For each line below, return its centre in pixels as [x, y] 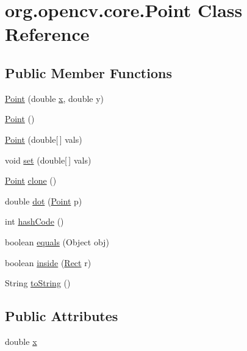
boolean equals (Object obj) [57, 241]
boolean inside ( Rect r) [48, 262]
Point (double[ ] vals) [44, 139]
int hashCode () [34, 221]
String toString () [38, 283]
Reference [47, 34]
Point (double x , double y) [55, 98]
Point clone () [31, 180]
